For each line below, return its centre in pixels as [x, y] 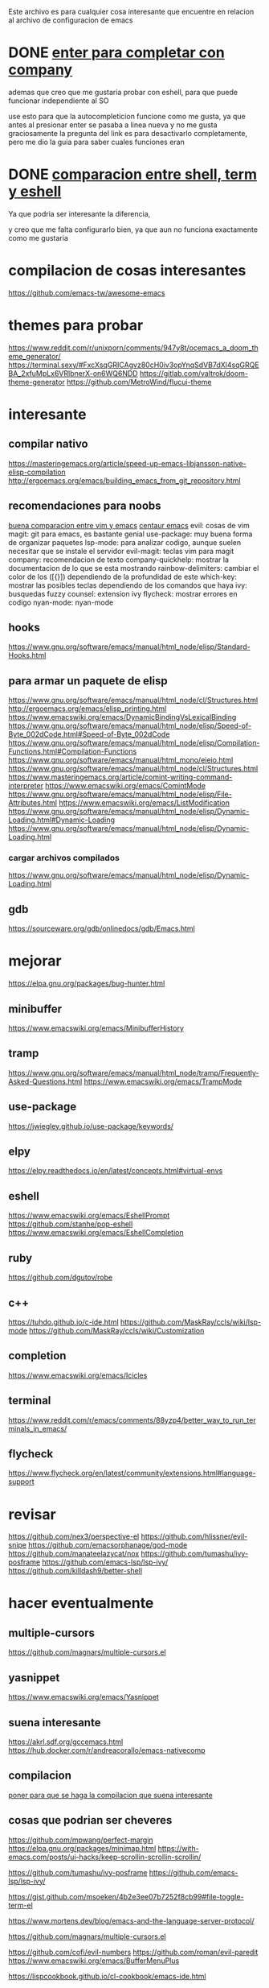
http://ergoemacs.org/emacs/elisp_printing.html [88, 709]
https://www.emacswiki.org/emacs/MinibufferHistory [96, 1028]
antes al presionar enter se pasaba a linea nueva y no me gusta [113, 125]
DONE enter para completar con [116, 53]
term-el [21, 1905]
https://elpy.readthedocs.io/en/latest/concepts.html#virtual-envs [116, 1171]
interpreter [26, 786]
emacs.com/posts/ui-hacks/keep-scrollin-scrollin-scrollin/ [105, 1857]
